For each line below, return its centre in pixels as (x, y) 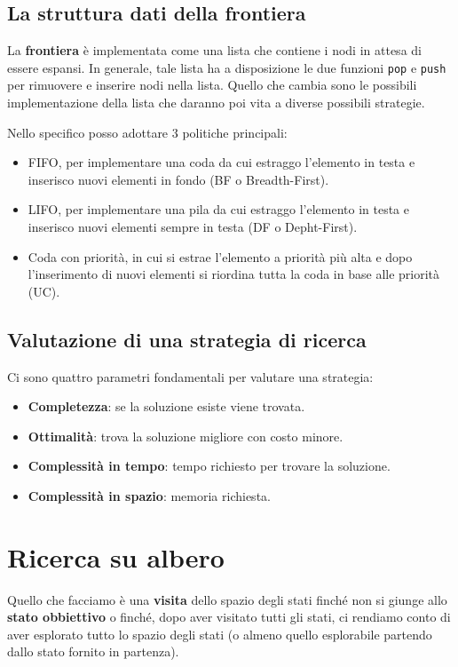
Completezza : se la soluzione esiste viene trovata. (166, 406)
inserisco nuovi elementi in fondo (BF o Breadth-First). (178, 179)
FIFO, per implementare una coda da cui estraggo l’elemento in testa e (221, 162)
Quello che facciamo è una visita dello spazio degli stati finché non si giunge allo (227, 599)
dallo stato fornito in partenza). (93, 651)
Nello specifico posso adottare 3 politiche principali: (147, 132)
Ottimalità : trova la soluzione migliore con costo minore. (186, 436)
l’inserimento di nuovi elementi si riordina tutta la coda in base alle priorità (234, 274)
